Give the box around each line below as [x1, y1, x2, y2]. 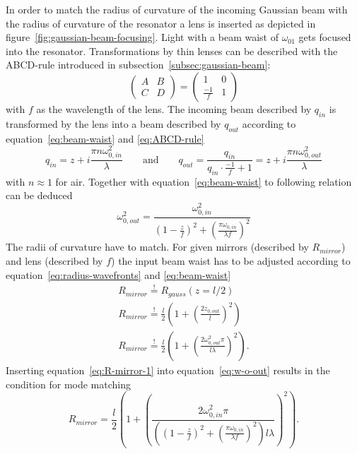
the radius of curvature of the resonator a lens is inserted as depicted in [6, 16, 316, 30]
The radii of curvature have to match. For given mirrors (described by [6, 239, 309, 254]
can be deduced [6, 188, 73, 203]
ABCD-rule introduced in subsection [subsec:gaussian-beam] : [6, 57, 271, 72]
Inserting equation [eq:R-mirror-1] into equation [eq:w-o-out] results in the [6, 362, 330, 377]
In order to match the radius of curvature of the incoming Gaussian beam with [6, 2, 348, 16]
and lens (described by [6, 253, 103, 268]
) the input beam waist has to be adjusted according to [111, 253, 351, 268]
